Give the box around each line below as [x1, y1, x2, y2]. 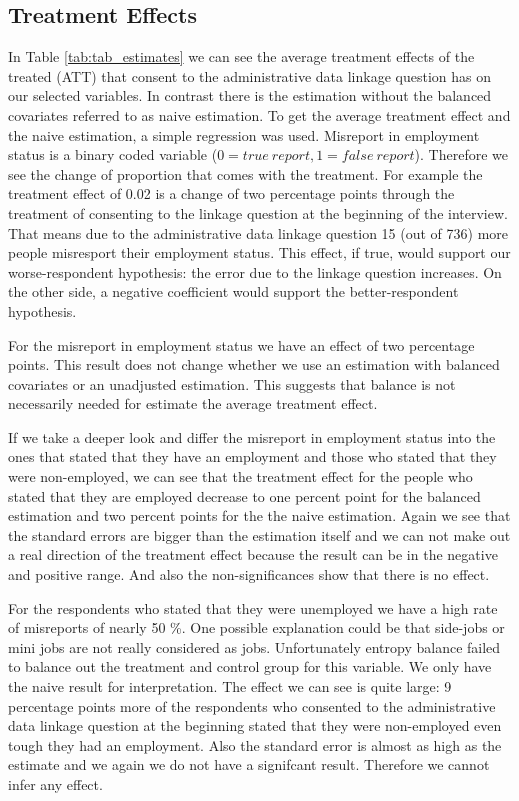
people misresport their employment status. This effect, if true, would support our [8, 242, 511, 263]
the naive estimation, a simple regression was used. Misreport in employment [8, 124, 480, 145]
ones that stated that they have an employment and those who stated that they [8, 446, 497, 467]
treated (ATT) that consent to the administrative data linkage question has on [8, 65, 491, 86]
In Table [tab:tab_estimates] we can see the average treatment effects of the [8, 46, 475, 67]
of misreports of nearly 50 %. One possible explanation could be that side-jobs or [8, 617, 505, 638]
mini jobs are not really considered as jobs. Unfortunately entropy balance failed [8, 636, 501, 657]
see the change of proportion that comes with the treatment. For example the [8, 163, 483, 184]
